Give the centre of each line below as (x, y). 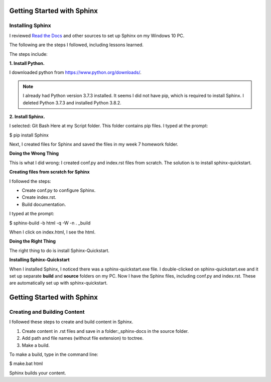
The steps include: (28, 54)
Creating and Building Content (47, 312)
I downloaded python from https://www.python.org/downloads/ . (75, 72)
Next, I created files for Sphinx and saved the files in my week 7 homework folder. (94, 144)
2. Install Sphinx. (27, 116)
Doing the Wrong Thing (34, 154)
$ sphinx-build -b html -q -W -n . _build (50, 223)
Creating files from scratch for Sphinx (49, 172)
